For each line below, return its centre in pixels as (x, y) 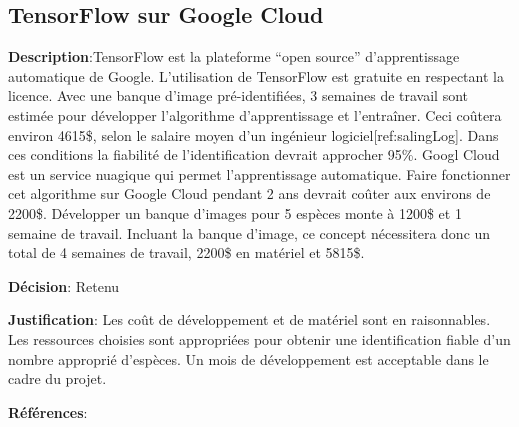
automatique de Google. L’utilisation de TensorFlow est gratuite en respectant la (256, 75)
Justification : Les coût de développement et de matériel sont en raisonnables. (249, 319)
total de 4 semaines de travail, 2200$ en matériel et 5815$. (186, 252)
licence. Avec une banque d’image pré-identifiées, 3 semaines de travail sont (238, 95)
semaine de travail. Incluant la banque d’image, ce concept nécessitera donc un (249, 232)
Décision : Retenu (64, 285)
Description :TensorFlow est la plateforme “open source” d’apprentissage (234, 56)
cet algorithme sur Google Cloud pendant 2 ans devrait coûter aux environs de (249, 193)
